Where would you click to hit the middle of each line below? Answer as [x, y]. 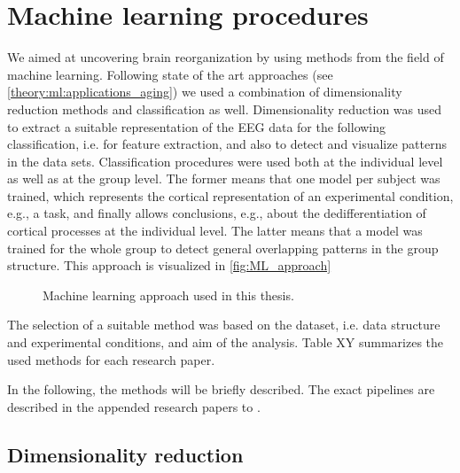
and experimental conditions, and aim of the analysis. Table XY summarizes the [226, 342]
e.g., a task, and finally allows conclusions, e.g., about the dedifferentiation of [217, 213]
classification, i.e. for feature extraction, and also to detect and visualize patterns [227, 144]
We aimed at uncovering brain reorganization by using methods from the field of [226, 57]
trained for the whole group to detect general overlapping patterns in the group [223, 248]
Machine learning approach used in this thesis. [168, 295]
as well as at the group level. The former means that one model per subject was [224, 178]
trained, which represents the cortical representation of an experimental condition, [230, 195]
